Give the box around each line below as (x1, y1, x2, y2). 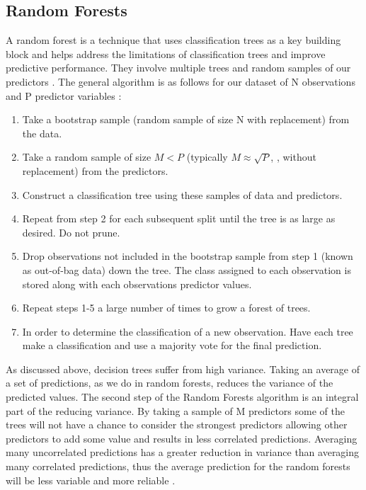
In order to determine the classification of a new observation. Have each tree (22, 324, 353, 338)
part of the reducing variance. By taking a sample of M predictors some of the (6, 403, 345, 418)
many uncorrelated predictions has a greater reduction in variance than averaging (6, 445, 360, 460)
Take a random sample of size (22, 149, 151, 164)
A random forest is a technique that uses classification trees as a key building (6, 33, 341, 47)
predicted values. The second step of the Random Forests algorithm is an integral (6, 389, 359, 404)
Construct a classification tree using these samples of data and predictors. (22, 187, 343, 202)
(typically (186, 149, 228, 164)
